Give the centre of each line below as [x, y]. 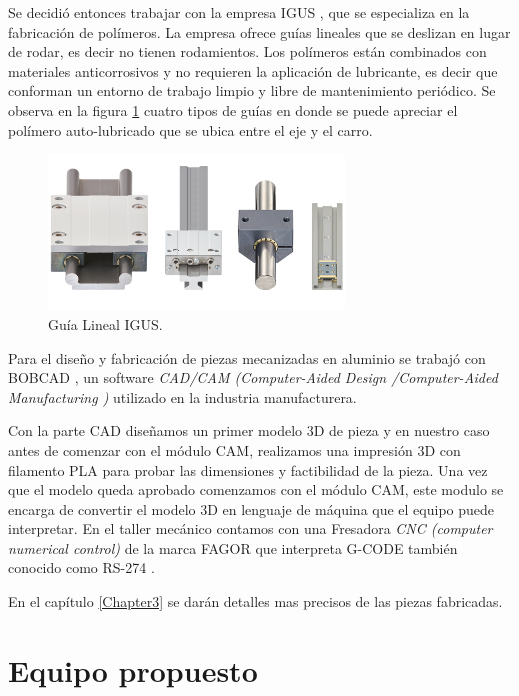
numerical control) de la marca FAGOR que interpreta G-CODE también [233, 547]
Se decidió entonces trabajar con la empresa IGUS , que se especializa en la [239, 12]
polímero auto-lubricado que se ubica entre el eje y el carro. [190, 129]
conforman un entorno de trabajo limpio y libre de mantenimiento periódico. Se [252, 90]
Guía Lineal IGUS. [105, 323]
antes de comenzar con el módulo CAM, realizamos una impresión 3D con [234, 449]
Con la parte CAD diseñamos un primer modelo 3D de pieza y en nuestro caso [249, 430]
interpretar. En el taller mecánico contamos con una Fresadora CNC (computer [250, 528]
